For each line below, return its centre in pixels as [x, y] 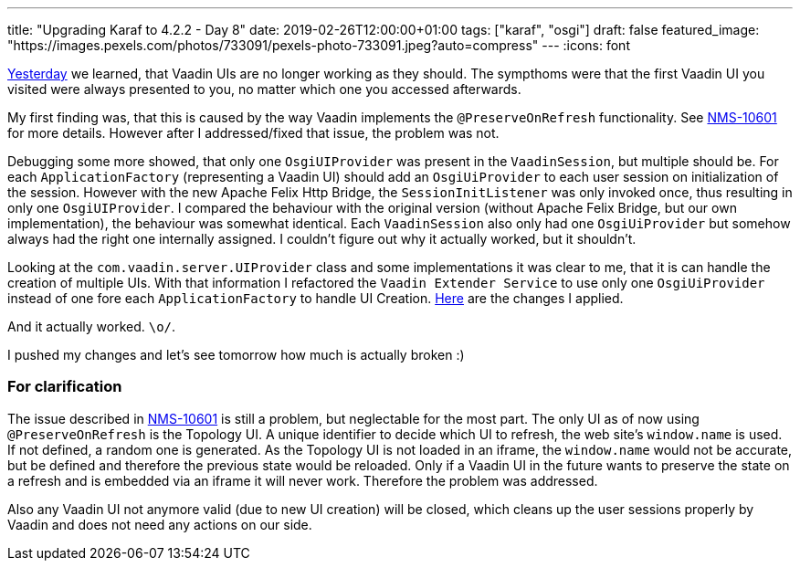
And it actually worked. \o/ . [92, 326]
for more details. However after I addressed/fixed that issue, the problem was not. [253, 133]
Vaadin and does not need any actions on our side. [160, 524]
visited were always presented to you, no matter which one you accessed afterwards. [264, 89]
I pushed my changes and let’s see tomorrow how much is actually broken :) [236, 355]
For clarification [65, 387]
